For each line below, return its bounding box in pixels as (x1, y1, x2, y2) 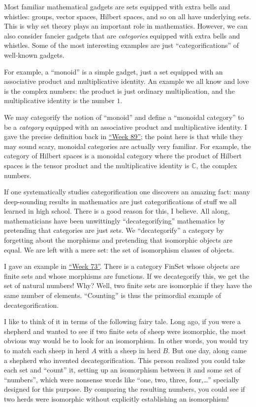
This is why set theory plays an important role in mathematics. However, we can (4, 21, 248, 31)
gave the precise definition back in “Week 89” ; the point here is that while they (4, 131, 243, 142)
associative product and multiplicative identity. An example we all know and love (4, 76, 249, 86)
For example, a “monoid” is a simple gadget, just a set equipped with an (4, 66, 223, 76)
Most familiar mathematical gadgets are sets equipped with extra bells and (4, 1, 230, 11)
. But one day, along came (168, 345, 247, 355)
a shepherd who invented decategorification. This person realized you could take (4, 355, 245, 365)
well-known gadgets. (4, 49, 64, 60)
